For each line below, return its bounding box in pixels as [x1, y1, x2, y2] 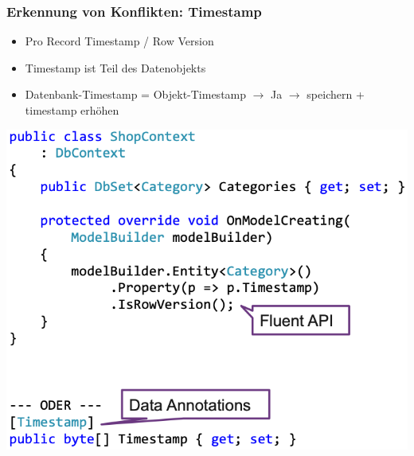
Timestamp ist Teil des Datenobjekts [25, 59, 206, 76]
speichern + [307, 86, 365, 103]
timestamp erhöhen [25, 102, 119, 118]
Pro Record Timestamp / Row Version [25, 33, 214, 49]
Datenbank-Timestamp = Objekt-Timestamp [25, 86, 247, 103]
